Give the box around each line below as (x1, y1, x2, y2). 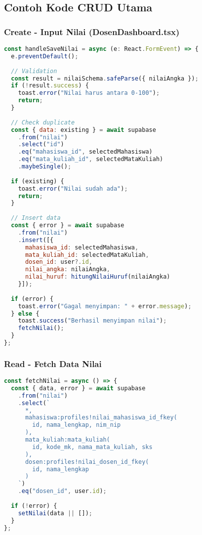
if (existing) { (11, 177, 64, 185)
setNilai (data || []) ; (18, 509, 93, 517)
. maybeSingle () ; (18, 163, 72, 170)
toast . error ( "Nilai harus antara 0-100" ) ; (18, 89, 160, 97)
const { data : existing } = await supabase (11, 126, 156, 133)
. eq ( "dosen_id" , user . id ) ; (18, 488, 107, 495)
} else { (11, 310, 40, 317)
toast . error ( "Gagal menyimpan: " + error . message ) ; (18, 302, 192, 310)
